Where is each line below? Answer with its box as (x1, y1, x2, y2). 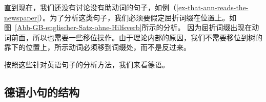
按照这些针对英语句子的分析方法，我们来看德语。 (4, 59, 169, 69)
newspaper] (4, 12, 39, 22)
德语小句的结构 (4, 84, 79, 99)
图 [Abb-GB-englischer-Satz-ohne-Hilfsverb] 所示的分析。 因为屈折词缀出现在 (4, 22, 252, 33)
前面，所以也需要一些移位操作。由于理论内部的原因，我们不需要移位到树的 (11, 32, 262, 42)
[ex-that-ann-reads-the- (176, 2, 249, 12)
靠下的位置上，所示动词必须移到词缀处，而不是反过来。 (4, 42, 191, 53)
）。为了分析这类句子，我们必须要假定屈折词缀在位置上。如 (39, 12, 237, 22)
